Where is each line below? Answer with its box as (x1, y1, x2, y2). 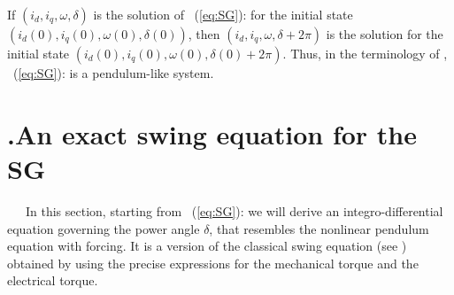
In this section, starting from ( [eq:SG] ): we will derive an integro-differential (25, 201, 443, 220)
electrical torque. (7, 271, 98, 290)
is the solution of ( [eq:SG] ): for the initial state (93, 5, 353, 23)
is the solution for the (326, 25, 443, 43)
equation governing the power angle (7, 219, 200, 237)
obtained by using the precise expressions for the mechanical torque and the (7, 253, 419, 272)
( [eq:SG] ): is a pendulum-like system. (12, 64, 214, 82)
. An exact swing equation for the (7, 115, 418, 151)
